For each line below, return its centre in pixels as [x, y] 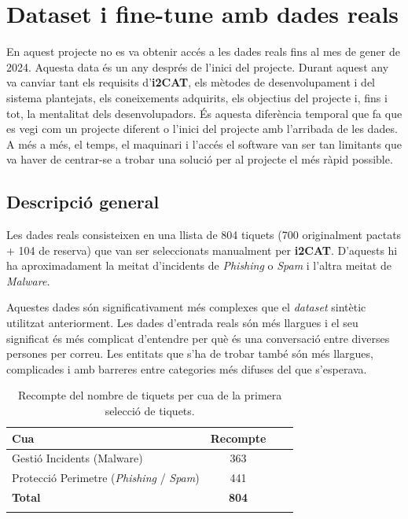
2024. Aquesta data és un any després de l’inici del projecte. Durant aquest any [198, 66]
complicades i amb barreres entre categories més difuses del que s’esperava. [187, 368]
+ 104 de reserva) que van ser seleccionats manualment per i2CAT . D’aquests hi [202, 250]
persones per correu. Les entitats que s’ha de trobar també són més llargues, [190, 353]
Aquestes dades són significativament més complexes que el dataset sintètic [186, 307]
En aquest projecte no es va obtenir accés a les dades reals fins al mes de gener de [203, 52]
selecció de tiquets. [150, 411]
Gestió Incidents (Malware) [77, 458]
